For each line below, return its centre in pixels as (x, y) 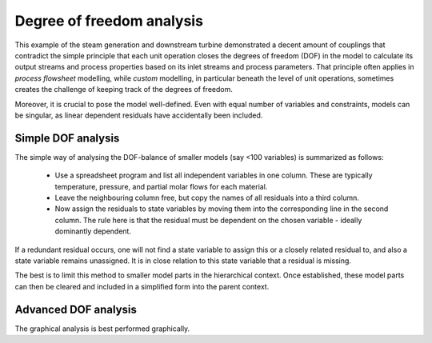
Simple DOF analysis (67, 138)
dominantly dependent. (93, 231)
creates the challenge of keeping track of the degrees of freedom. (124, 90)
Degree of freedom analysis (109, 21)
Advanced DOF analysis (76, 309)
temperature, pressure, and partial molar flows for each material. (161, 186)
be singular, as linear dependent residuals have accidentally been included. (139, 115)
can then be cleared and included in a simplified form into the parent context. (142, 286)
